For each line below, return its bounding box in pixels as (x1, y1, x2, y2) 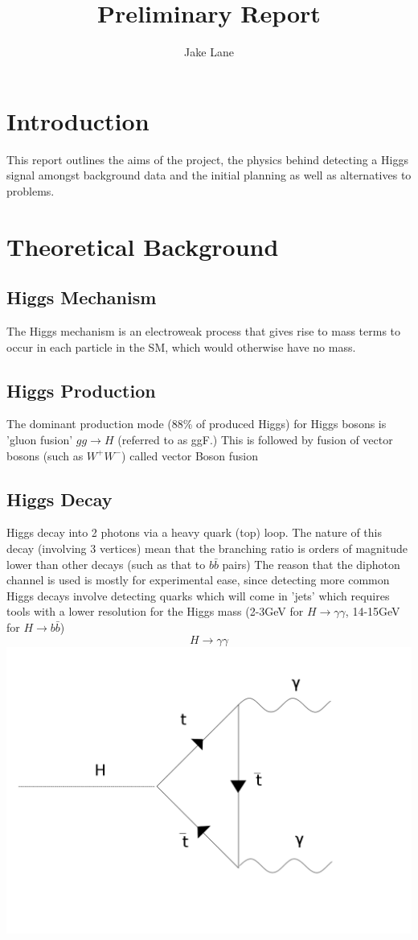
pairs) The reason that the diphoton (222, 555, 400, 572)
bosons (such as (6, 447, 84, 464)
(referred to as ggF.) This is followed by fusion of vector (117, 431, 393, 447)
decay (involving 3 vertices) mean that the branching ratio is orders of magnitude (6, 539, 408, 556)
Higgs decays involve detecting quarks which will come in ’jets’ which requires (6, 587, 390, 604)
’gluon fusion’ (6, 431, 73, 447)
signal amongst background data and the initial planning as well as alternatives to (6, 167, 412, 183)
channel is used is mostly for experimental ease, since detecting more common (6, 571, 390, 588)
